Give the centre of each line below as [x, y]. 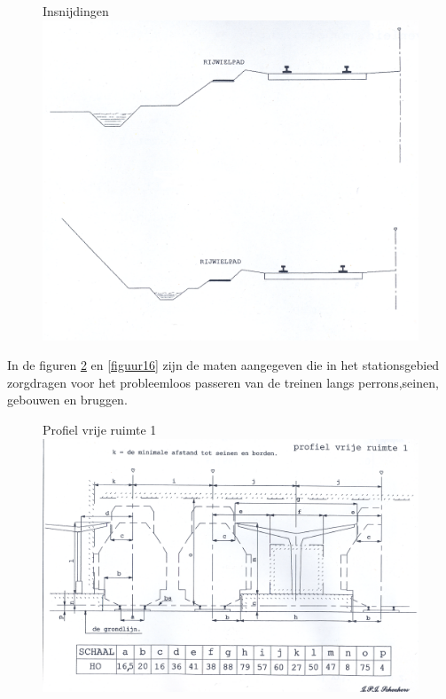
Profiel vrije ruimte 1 [100, 430]
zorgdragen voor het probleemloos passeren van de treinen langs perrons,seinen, [223, 382]
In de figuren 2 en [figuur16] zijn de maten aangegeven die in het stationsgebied [223, 365]
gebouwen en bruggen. [67, 400]
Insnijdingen [76, 11]
